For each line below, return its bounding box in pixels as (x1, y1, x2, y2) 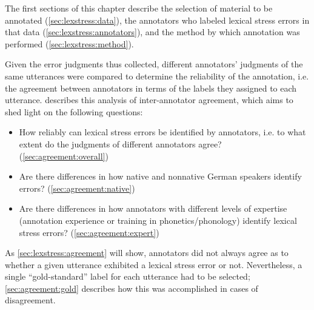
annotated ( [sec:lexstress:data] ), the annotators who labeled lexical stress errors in (5, 13, 310, 26)
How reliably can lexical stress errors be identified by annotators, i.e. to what (19, 126, 306, 138)
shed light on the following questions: (5, 105, 143, 118)
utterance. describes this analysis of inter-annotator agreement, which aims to (5, 93, 293, 106)
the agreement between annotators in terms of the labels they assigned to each (5, 81, 297, 94)
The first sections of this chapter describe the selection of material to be (5, 2, 273, 14)
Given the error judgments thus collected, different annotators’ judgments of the (5, 58, 303, 70)
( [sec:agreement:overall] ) (19, 149, 109, 162)
